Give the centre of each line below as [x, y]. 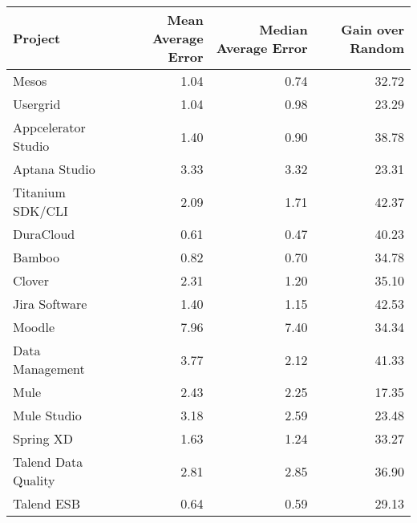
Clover [31, 280]
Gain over [372, 29]
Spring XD [43, 438]
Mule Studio [47, 415]
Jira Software [50, 304]
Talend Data [48, 462]
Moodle [34, 327]
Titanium [39, 192]
